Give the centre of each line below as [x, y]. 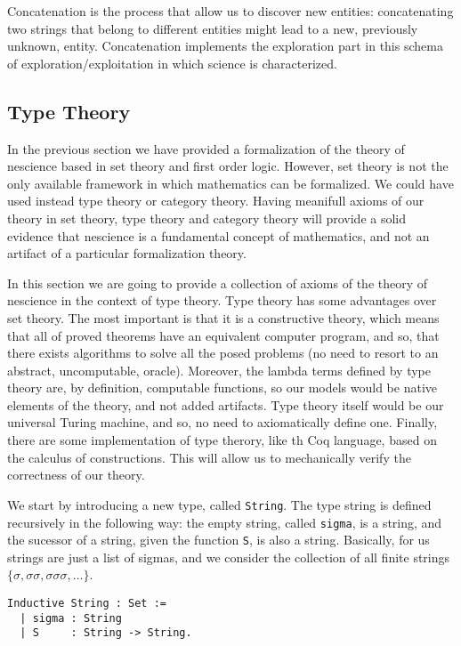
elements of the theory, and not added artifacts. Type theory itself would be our [226, 404]
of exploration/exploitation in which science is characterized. [172, 63]
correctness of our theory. [76, 475]
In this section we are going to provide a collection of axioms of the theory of [218, 283]
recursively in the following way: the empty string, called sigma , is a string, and [225, 522]
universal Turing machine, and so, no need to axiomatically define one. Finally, [222, 422]
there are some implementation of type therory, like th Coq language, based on [222, 440]
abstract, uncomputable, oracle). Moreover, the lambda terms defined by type [219, 370]
